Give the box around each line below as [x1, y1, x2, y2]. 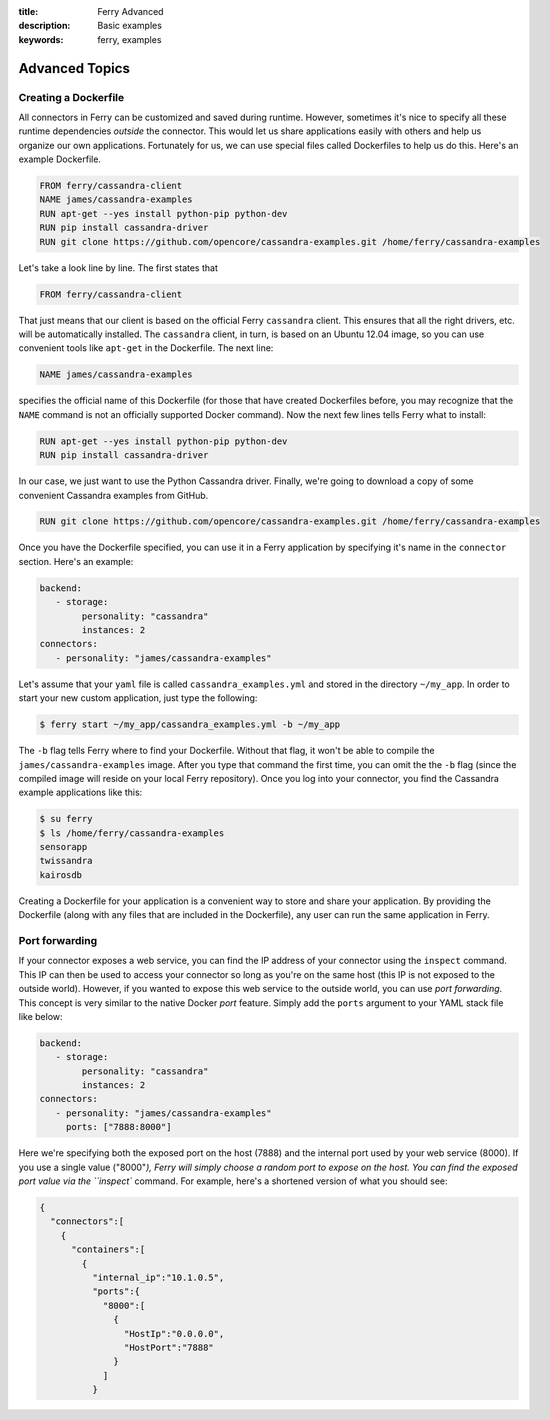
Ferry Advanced [97, 6, 164, 17]
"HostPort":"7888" [123, 1341, 214, 1353]
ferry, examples [97, 33, 162, 45]
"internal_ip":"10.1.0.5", [91, 1271, 225, 1283]
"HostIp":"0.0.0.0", [123, 1328, 225, 1339]
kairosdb [39, 869, 83, 880]
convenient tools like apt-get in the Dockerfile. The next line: [18, 342, 274, 354]
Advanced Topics [18, 60, 130, 77]
